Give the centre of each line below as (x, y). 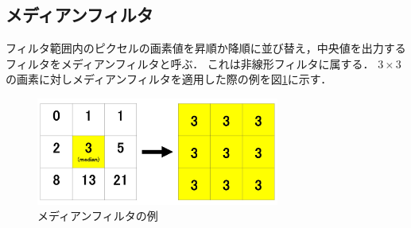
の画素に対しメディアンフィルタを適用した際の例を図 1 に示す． (169, 79)
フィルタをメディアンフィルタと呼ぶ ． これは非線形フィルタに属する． (190, 63)
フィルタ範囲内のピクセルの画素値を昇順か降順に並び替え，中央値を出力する (206, 48)
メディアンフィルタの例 (98, 216)
